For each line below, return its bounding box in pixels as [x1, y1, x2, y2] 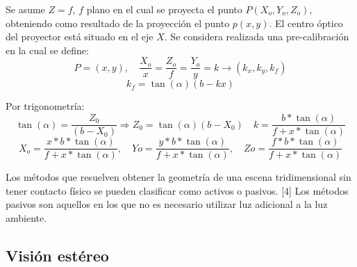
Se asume [6, 2, 45, 16]
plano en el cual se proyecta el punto [86, 2, 242, 16]
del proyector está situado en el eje [6, 29, 153, 44]
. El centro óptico [269, 15, 343, 30]
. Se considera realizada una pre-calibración [164, 29, 349, 44]
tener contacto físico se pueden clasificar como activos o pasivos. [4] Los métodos [6, 183, 349, 197]
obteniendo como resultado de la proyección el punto [6, 15, 230, 30]
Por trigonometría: [6, 99, 85, 113]
